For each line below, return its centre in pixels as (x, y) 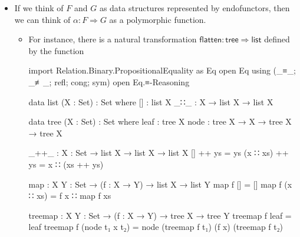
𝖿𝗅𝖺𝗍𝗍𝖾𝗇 (211, 40)
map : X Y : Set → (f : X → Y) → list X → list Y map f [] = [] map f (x (160, 184)
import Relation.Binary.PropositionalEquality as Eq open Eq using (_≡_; (162, 70)
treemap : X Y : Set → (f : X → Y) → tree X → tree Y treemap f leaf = (160, 215)
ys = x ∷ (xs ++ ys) (66, 164)
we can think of (42, 19)
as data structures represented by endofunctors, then (194, 8)
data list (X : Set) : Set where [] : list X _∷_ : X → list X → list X (151, 101)
